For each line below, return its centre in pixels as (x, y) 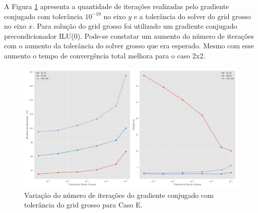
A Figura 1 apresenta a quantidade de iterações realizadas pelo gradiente (117, 6)
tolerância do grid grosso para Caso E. (83, 205)
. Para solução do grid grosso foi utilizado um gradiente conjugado (135, 26)
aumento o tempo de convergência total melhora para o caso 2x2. (105, 55)
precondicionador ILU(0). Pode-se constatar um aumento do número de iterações (129, 35)
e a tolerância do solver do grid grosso (192, 16)
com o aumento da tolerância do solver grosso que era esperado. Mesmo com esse (129, 46)
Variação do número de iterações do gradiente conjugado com (119, 195)
